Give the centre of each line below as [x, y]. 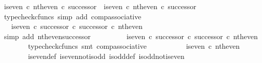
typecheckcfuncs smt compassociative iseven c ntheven [134, 46]
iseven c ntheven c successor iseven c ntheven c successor [100, 6]
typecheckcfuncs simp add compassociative [73, 16]
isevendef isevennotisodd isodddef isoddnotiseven [106, 56]
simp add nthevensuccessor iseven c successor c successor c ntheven [131, 36]
